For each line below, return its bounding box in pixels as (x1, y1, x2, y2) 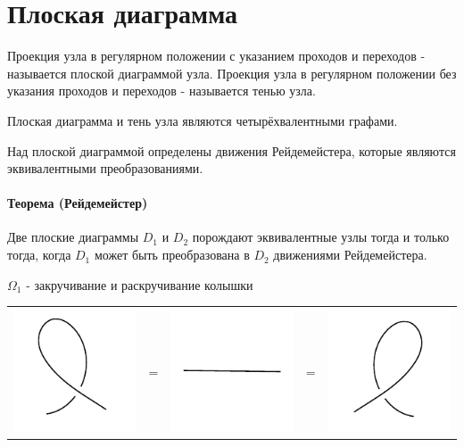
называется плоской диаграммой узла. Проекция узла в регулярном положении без (7, 63, 457, 82)
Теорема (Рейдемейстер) (7, 194, 148, 212)
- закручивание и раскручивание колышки (26, 275, 253, 294)
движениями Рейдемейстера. (273, 245, 427, 264)
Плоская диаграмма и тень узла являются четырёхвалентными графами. (7, 111, 398, 129)
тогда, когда (7, 245, 71, 264)
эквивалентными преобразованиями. (7, 159, 203, 178)
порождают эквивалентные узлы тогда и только (192, 228, 450, 246)
